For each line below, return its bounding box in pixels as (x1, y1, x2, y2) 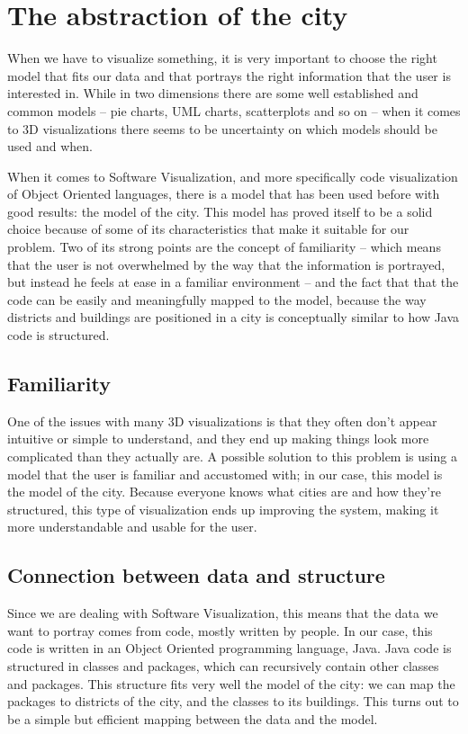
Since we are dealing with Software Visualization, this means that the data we (7, 604, 438, 622)
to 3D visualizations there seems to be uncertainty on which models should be (7, 119, 437, 138)
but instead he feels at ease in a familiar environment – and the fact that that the (7, 273, 459, 291)
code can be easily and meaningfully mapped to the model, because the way (7, 290, 427, 309)
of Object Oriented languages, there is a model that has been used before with (7, 184, 440, 203)
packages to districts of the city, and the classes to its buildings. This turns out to (7, 692, 459, 711)
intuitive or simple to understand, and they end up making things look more (7, 429, 429, 448)
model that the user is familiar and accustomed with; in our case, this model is (7, 464, 443, 483)
